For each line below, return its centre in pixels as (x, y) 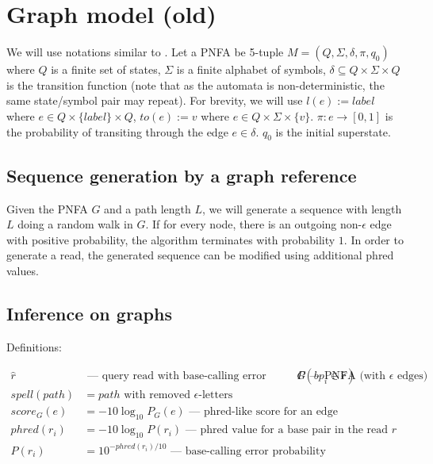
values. (23, 270)
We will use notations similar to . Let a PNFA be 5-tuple (145, 52)
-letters (216, 395)
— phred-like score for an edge (263, 412)
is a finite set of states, (106, 69)
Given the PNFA (47, 208)
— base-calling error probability (248, 451)
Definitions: (34, 346)
